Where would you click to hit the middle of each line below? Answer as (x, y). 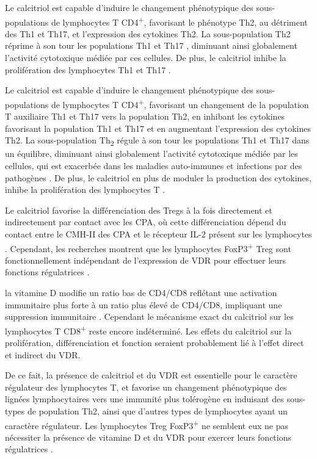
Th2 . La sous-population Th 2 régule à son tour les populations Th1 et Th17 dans (157, 141)
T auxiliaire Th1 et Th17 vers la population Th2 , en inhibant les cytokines (145, 116)
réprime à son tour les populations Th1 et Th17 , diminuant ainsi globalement (151, 45)
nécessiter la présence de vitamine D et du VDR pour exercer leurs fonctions (148, 437)
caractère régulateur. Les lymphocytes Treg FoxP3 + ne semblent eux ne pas (147, 424)
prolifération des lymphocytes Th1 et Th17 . (88, 69)
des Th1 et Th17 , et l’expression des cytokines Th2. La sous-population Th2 (148, 33)
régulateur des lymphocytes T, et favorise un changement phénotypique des (146, 387)
